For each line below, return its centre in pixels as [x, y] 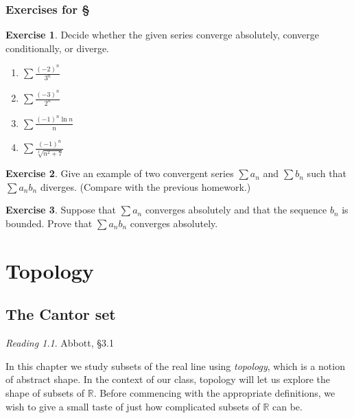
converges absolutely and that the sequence [236, 210]
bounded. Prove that [49, 223]
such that [327, 173]
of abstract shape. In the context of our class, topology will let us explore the [168, 379]
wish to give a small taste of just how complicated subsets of [133, 406]
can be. [287, 406]
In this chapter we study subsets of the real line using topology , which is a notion [175, 365]
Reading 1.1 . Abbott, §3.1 [60, 343]
